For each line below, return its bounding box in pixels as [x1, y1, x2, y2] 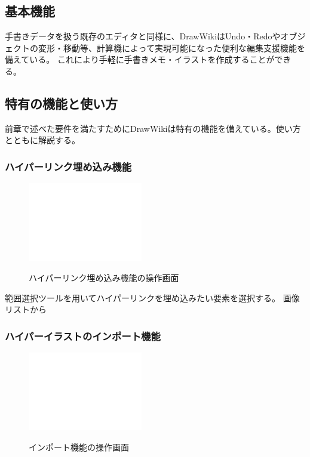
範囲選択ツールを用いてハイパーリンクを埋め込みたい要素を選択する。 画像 [5, 291, 300, 304]
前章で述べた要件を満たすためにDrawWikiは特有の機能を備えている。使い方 [5, 122, 301, 134]
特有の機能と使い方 [5, 94, 118, 112]
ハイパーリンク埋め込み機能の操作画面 [29, 271, 179, 283]
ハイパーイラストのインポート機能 [5, 328, 161, 343]
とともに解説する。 [5, 134, 80, 146]
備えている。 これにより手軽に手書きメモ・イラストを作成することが [5, 53, 275, 66]
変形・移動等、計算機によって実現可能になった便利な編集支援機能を [38, 41, 305, 54]
